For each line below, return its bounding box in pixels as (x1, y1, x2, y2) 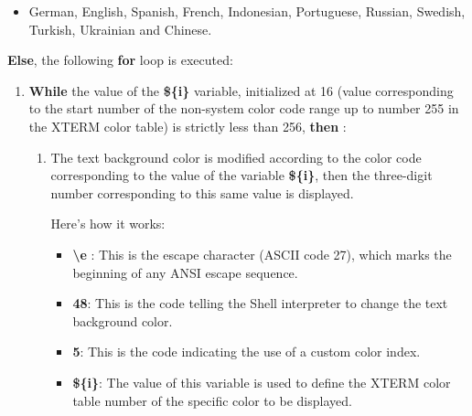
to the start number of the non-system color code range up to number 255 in (28, 99, 459, 118)
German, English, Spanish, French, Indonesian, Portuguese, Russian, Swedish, (28, 2, 466, 20)
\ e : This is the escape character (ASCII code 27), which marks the (72, 244, 452, 263)
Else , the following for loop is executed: (7, 50, 233, 69)
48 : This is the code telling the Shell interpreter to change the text (72, 293, 448, 313)
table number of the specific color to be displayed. (72, 390, 352, 410)
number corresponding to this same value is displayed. (50, 183, 354, 202)
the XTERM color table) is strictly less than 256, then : (28, 116, 347, 135)
